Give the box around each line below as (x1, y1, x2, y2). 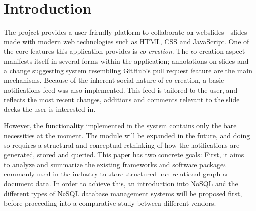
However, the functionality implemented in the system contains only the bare (4, 120, 237, 131)
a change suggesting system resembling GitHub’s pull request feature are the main (4, 65, 252, 75)
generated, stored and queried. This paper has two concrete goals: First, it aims (4, 149, 244, 160)
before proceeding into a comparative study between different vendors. (4, 198, 216, 208)
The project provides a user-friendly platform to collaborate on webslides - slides (4, 27, 247, 37)
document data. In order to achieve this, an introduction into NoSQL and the (4, 178, 238, 189)
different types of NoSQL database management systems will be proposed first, (4, 188, 242, 198)
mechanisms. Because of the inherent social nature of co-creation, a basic (4, 75, 224, 85)
